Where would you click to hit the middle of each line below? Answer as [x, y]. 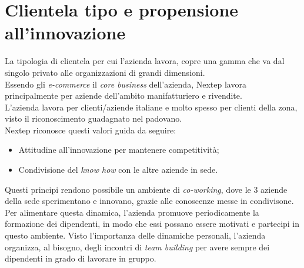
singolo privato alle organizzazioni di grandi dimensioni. [105, 72]
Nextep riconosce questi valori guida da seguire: [91, 130]
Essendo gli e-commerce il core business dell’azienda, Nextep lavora [126, 84]
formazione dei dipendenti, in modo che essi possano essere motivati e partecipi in [152, 224]
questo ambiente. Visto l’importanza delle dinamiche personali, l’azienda [135, 235]
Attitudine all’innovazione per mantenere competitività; [119, 150]
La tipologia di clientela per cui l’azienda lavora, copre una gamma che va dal [145, 61]
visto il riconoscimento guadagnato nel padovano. [93, 118]
